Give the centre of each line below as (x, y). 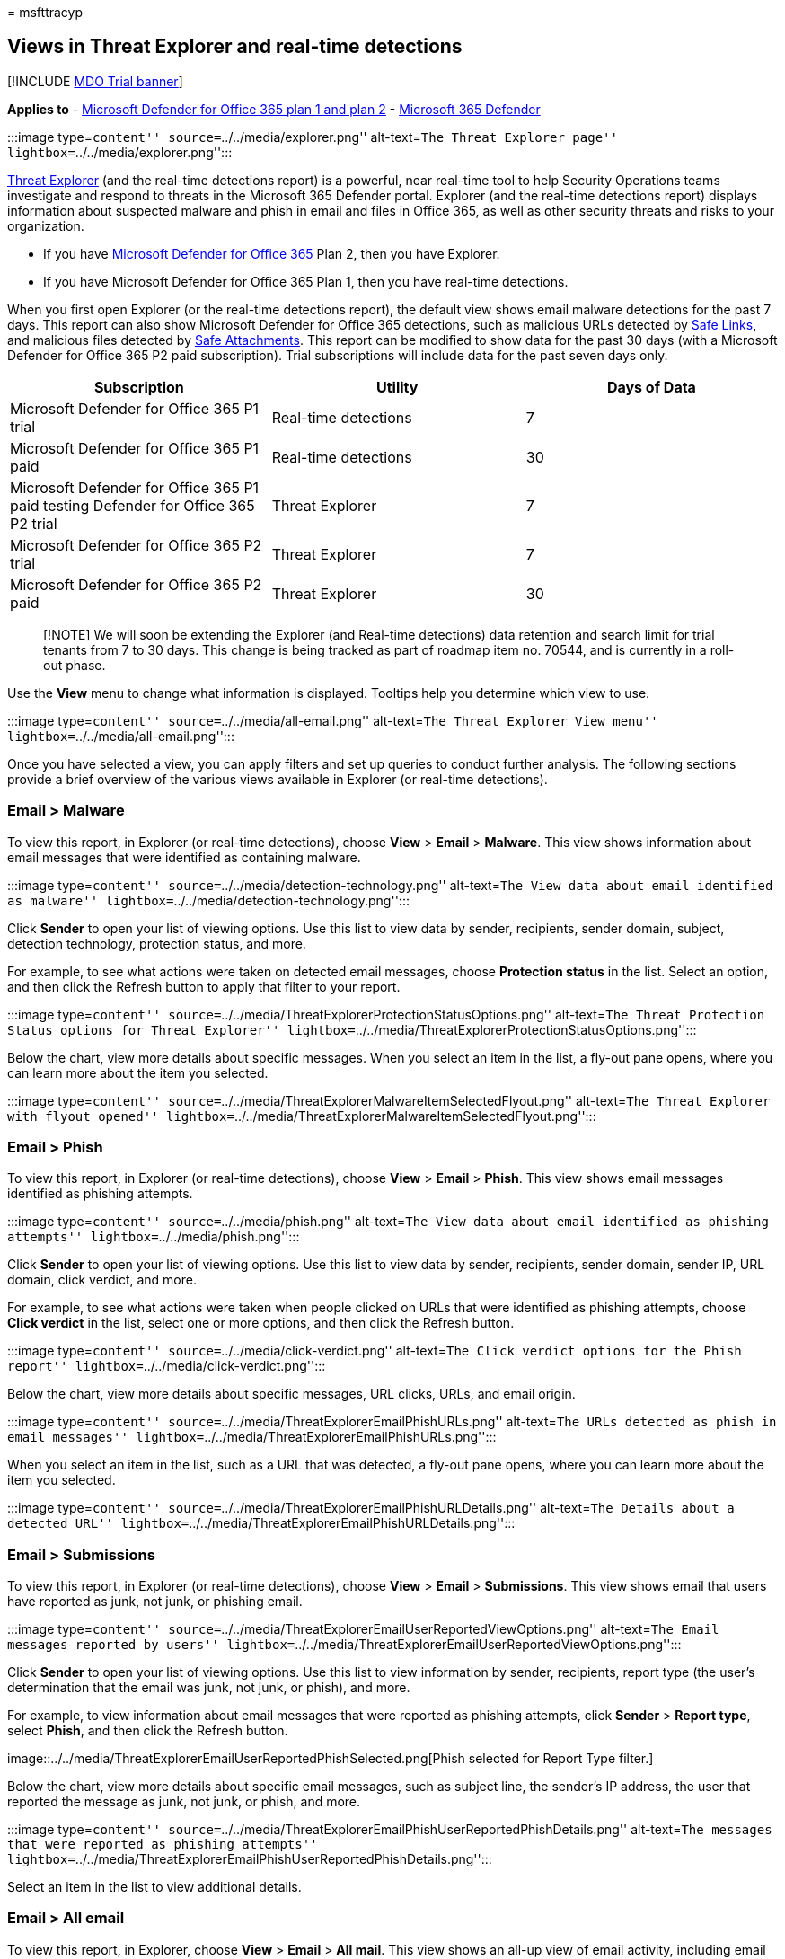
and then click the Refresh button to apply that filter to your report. (204, 986)
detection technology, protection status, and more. (157, 943)
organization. (46, 225)
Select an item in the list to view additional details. (154, 1887)
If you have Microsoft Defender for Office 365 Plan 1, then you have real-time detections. (306, 281)
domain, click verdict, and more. (102, 1280)
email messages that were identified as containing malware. (184, 857)
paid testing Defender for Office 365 (132, 505)
